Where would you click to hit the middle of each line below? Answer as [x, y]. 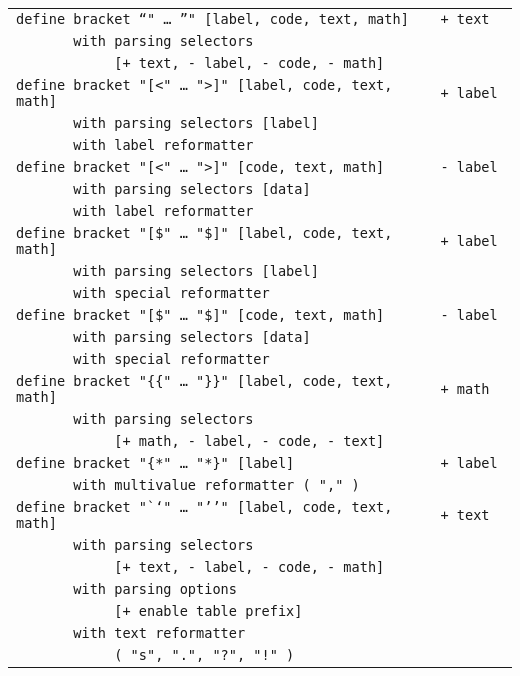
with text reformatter [159, 633]
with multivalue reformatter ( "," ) [216, 485]
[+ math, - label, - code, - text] [249, 441]
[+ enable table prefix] [208, 611]
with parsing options [155, 589]
